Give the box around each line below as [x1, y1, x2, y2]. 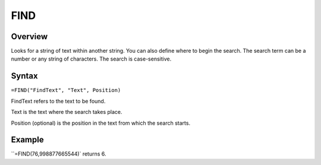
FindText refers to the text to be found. [11, 97, 106, 104]
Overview [11, 31, 48, 42]
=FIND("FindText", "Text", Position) [11, 87, 121, 94]
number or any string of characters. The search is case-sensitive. [11, 55, 172, 62]
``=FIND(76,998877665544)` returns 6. [11, 150, 106, 157]
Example [11, 135, 44, 145]
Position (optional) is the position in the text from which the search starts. [11, 119, 190, 126]
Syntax [11, 71, 38, 81]
